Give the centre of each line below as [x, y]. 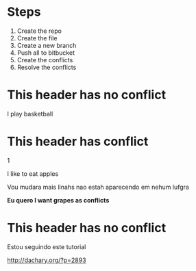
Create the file [37, 38]
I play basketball [30, 114]
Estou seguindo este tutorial [47, 246]
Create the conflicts [45, 60]
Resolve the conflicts [47, 67]
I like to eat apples [33, 173]
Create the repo [39, 31]
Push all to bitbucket [46, 53]
